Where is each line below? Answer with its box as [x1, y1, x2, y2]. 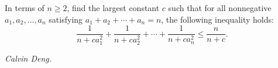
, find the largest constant [67, 2, 160, 13]
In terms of [5, 2, 44, 13]
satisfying [49, 13, 83, 25]
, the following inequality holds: [161, 13, 274, 25]
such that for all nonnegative [168, 2, 272, 13]
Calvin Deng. [5, 52, 52, 65]
